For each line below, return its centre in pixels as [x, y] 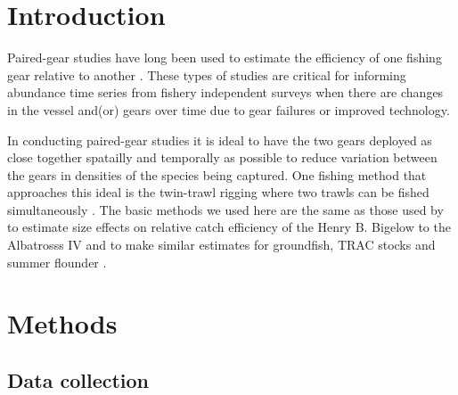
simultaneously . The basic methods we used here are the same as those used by [225, 209]
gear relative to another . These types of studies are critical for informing [207, 74]
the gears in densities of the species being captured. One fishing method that [217, 174]
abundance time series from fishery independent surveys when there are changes [225, 92]
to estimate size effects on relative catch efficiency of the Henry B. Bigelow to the [229, 227]
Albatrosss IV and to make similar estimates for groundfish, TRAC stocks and [221, 245]
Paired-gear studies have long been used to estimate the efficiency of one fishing [225, 58]
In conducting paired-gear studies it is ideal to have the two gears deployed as [220, 140]
